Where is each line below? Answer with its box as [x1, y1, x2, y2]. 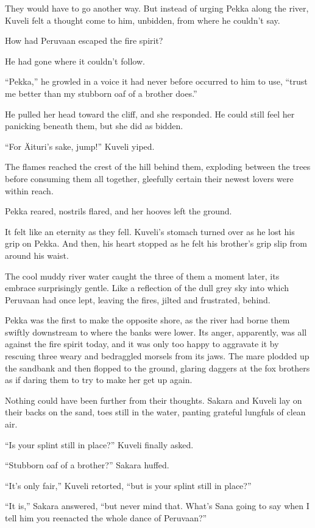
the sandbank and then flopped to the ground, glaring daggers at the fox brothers [5, 361, 310, 374]
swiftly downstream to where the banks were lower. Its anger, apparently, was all [5, 325, 307, 338]
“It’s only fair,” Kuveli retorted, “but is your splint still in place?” [5, 479, 252, 491]
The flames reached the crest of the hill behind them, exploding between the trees [5, 160, 311, 173]
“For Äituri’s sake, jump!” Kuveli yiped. [5, 139, 155, 152]
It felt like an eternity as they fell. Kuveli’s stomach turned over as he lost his [5, 225, 295, 238]
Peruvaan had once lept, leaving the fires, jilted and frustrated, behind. [5, 293, 271, 306]
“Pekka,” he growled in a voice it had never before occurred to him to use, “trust [5, 75, 308, 88]
